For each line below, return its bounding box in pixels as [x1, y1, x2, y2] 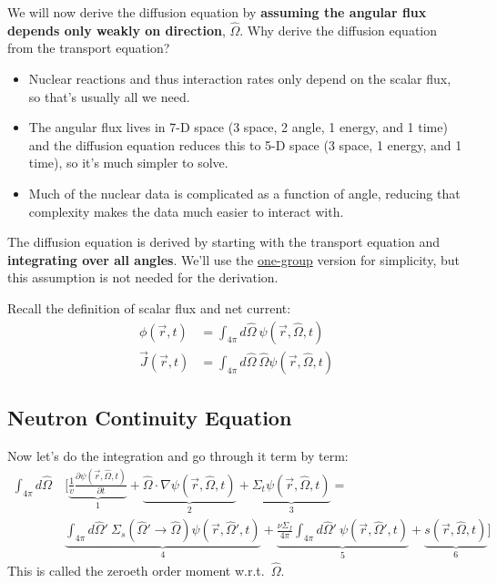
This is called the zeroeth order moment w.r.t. [7, 561, 265, 580]
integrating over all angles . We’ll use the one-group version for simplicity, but [7, 250, 460, 269]
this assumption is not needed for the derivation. [7, 268, 279, 287]
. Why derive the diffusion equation [239, 20, 438, 39]
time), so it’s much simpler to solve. [28, 153, 228, 172]
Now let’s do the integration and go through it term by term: [7, 446, 349, 465]
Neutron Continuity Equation [7, 404, 292, 432]
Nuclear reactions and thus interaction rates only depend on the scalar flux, [28, 69, 451, 87]
